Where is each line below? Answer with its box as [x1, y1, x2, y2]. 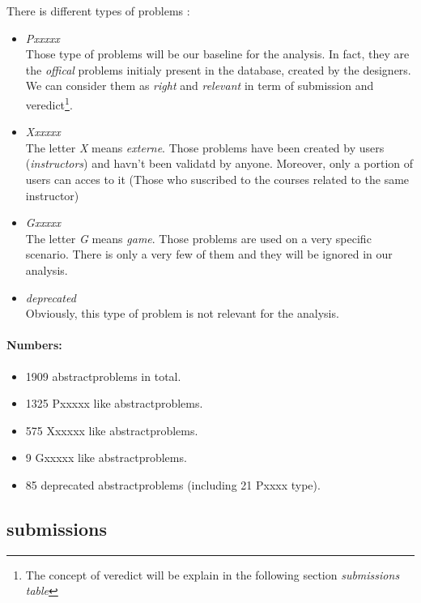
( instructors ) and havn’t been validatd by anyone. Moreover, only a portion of [25, 155, 414, 172]
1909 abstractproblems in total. [25, 367, 181, 384]
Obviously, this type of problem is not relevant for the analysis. [25, 305, 339, 322]
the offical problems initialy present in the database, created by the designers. [25, 61, 411, 78]
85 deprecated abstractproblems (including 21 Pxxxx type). [25, 476, 321, 493]
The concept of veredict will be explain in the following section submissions [25, 566, 400, 583]
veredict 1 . [25, 93, 73, 113]
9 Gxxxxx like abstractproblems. [25, 449, 187, 466]
